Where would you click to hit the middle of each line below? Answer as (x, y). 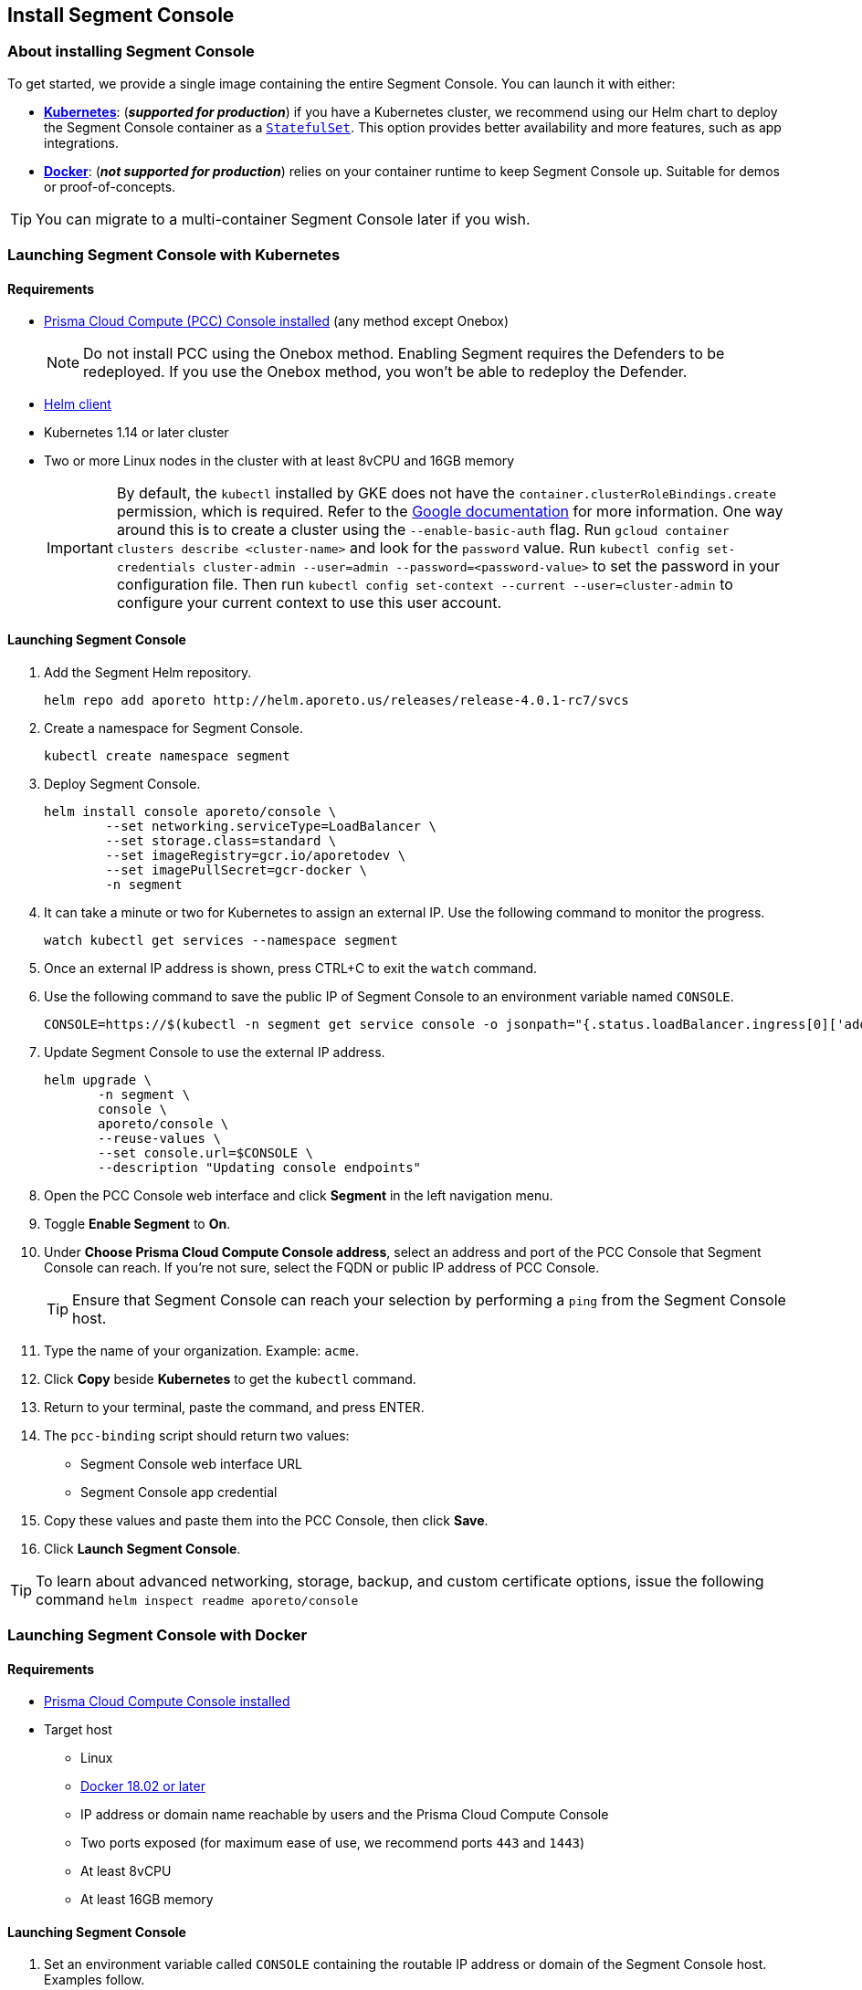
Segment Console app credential (179, 1492)
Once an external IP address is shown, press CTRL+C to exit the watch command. (291, 968)
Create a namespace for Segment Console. (173, 728)
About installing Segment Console (131, 52)
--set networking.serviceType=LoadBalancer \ (271, 826)
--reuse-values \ (159, 1138)
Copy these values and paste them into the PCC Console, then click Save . (266, 1520)
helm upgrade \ (98, 1079)
